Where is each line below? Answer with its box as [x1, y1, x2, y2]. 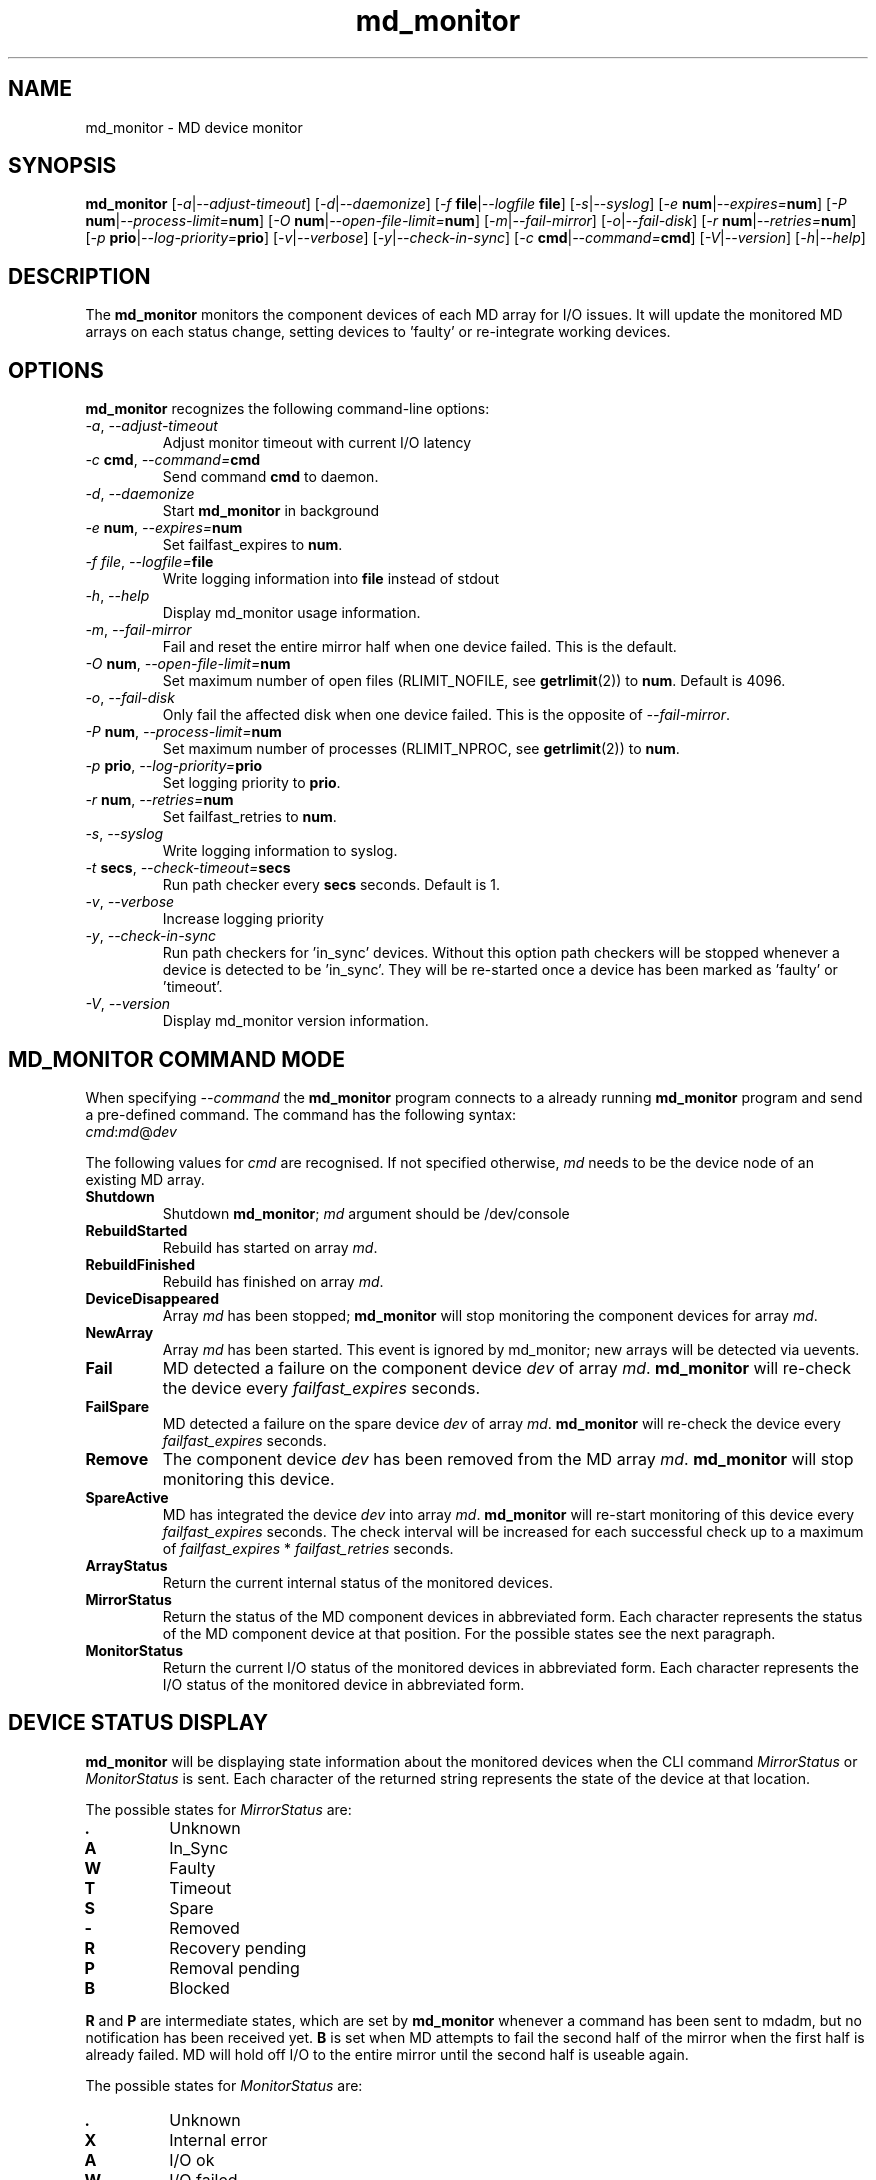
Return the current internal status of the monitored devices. [162, 1573, 553, 1591]
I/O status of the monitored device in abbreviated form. [162, 1675, 525, 1693]
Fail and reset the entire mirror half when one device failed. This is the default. [162, 638, 677, 656]
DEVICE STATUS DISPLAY [8, 1710, 269, 1736]
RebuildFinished [85, 1255, 195, 1273]
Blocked [169, 1977, 230, 1998]
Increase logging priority [162, 910, 324, 928]
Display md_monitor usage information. [162, 604, 421, 622]
